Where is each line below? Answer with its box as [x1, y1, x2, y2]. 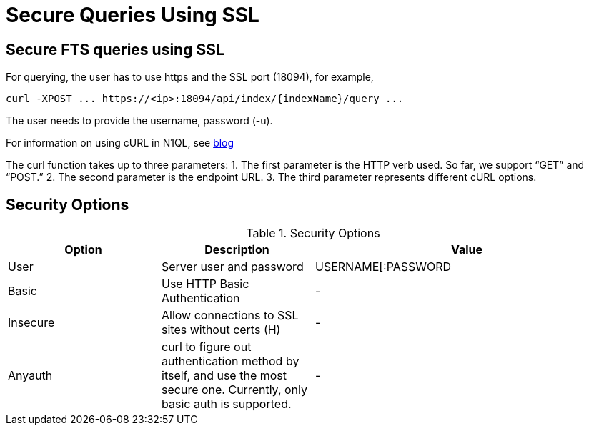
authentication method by [162, 354, 300, 369]
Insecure [8, 315, 55, 330]
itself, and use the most [162, 368, 287, 383]
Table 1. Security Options [246, 226, 380, 241]
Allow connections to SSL [162, 308, 299, 323]
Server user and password [162, 259, 304, 274]
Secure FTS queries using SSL [6, 40, 224, 59]
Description [204, 242, 269, 257]
